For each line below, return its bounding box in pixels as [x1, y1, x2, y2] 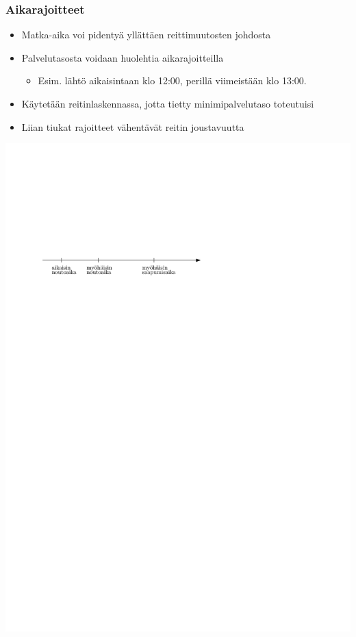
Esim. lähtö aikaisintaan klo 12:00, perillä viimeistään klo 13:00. [38, 73, 307, 88]
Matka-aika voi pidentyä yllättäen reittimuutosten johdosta [21, 27, 271, 42]
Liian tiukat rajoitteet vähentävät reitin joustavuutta [21, 119, 244, 134]
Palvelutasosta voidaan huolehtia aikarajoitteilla [21, 50, 224, 64]
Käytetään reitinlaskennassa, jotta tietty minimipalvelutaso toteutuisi [21, 97, 314, 110]
